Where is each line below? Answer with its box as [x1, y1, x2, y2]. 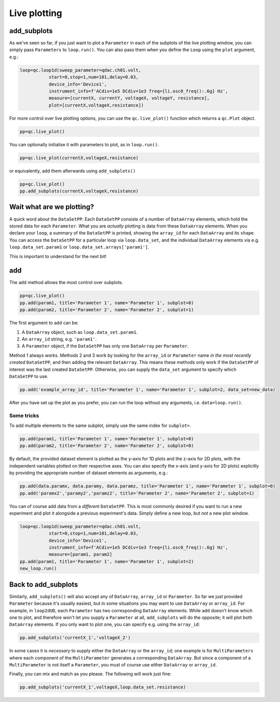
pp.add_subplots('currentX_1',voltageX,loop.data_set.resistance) [19, 684, 186, 690]
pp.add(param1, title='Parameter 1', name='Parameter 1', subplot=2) [19, 559, 194, 564]
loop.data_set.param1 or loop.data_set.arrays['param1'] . [9, 244, 149, 250]
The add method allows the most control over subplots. [9, 280, 123, 286]
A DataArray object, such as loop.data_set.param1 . [21, 329, 138, 335]
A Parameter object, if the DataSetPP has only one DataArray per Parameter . [21, 343, 189, 349]
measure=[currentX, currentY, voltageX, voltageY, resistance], [48, 95, 210, 101]
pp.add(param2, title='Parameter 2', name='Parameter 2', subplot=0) [19, 443, 194, 448]
